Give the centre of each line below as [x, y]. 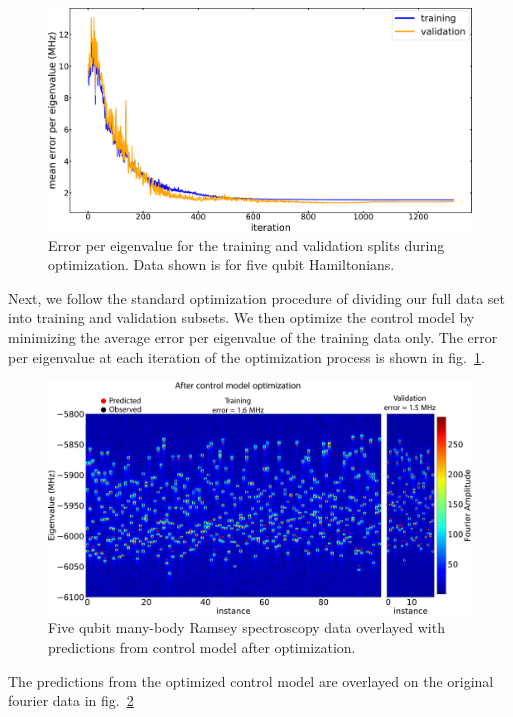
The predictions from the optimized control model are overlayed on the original [251, 680]
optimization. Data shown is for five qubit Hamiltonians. [221, 264]
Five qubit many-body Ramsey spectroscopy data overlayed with [246, 627]
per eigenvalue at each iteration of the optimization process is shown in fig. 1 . [246, 356]
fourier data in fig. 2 [71, 700]
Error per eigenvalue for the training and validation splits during [246, 244]
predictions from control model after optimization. [202, 647]
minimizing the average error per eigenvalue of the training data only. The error [253, 336]
